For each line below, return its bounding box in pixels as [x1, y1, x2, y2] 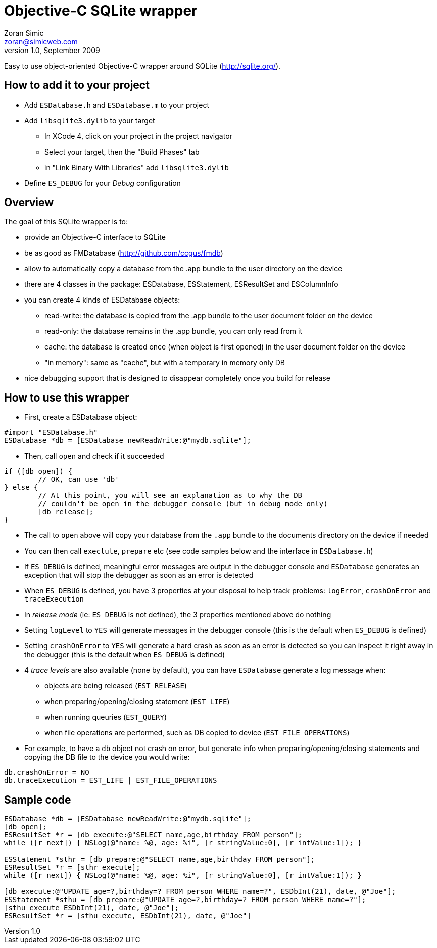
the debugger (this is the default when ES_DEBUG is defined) [24, 650, 225, 659]
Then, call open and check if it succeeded [24, 452, 164, 461]
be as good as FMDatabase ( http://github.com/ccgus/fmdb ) [24, 248, 223, 258]
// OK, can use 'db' [38, 475, 119, 484]
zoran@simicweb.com [4, 37, 78, 46]
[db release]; [38, 508, 94, 516]
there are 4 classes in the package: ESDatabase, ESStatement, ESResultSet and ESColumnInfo [24, 280, 338, 289]
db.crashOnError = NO [4, 768, 89, 777]
